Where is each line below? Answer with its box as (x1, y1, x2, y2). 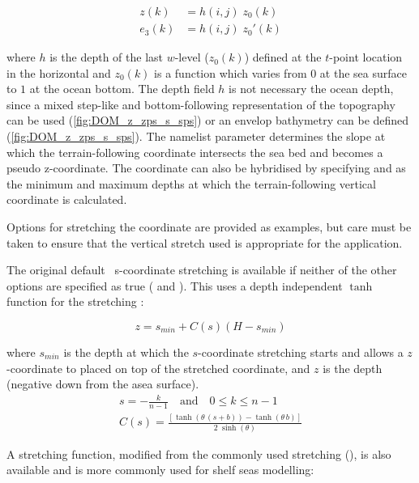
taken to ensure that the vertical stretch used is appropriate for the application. (6, 234, 403, 251)
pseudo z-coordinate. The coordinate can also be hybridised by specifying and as (6, 159, 406, 176)
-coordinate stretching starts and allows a (198, 343, 404, 360)
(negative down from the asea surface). (6, 375, 199, 392)
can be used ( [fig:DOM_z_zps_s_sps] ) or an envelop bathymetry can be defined (6, 112, 409, 129)
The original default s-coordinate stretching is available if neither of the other (6, 261, 397, 278)
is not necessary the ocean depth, (229, 80, 394, 97)
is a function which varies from (154, 64, 307, 81)
